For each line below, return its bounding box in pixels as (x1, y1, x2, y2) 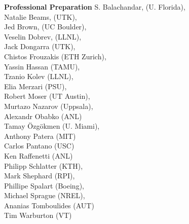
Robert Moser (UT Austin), (4, 91, 90, 101)
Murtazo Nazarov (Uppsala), (4, 100, 93, 111)
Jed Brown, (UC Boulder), (4, 21, 87, 32)
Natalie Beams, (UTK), (4, 11, 77, 22)
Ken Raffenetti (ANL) (4, 150, 73, 161)
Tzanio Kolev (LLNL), (4, 71, 73, 82)
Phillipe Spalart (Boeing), (4, 180, 84, 191)
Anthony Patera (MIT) (4, 130, 76, 141)
